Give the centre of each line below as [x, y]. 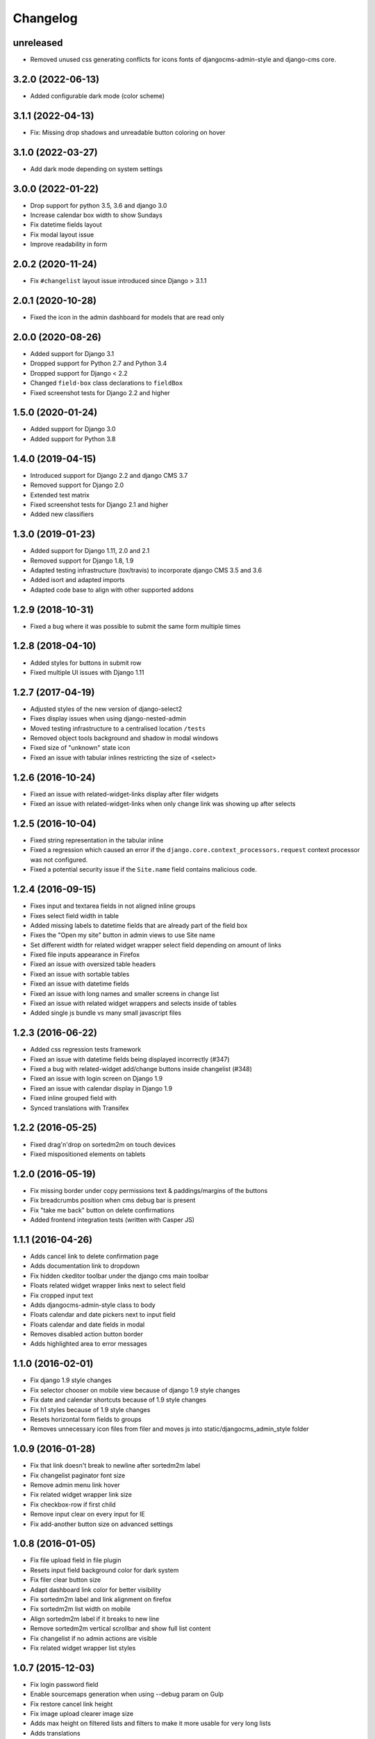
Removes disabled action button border [87, 1334]
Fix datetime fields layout [66, 225]
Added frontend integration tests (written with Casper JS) [112, 1220]
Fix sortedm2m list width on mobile [81, 1609]
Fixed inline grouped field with [74, 1098]
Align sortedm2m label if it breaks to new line [95, 1619]
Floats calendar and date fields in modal [87, 1324]
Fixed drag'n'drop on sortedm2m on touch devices [103, 1144]
